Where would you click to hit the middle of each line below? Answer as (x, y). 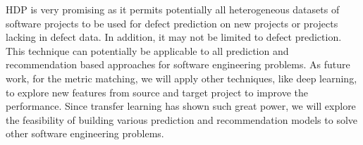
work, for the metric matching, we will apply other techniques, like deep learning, (181, 78)
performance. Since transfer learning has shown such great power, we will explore (181, 106)
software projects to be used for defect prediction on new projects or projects (172, 23)
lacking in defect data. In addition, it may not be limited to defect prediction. (174, 37)
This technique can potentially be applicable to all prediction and (147, 50)
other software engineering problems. (85, 133)
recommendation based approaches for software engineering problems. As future (178, 64)
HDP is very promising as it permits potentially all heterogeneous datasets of (173, 9)
